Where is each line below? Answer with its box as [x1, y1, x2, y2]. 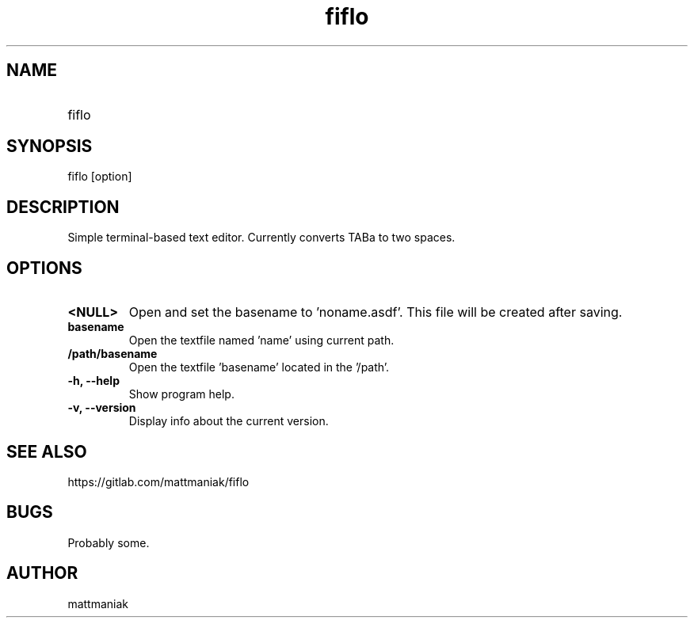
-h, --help [67, 374, 120, 388]
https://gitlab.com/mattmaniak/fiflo [67, 474, 250, 489]
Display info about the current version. [128, 414, 329, 428]
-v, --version [67, 401, 136, 415]
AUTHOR [6, 563, 78, 584]
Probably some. [67, 535, 150, 550]
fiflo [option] [67, 169, 132, 184]
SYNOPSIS [6, 136, 93, 157]
